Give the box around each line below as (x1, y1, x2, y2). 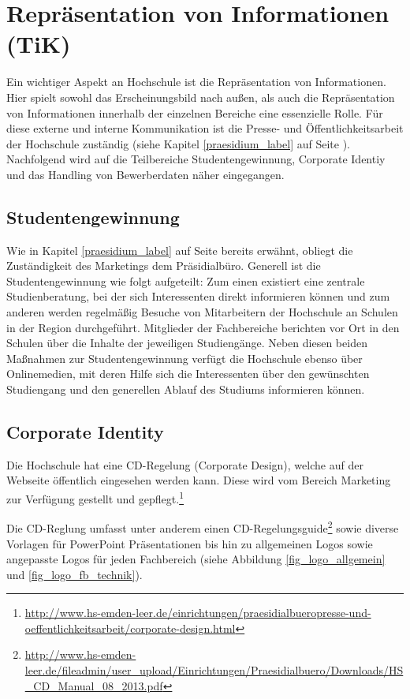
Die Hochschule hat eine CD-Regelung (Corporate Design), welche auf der (6, 456, 363, 473)
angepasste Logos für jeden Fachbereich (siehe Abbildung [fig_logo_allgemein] (6, 551, 386, 567)
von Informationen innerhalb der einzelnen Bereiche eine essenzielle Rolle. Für (6, 104, 383, 121)
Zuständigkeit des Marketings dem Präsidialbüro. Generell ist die (6, 257, 321, 274)
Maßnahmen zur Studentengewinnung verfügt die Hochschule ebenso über (6, 349, 363, 366)
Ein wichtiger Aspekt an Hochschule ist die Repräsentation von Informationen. (6, 73, 386, 90)
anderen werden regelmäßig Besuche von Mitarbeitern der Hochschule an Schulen (6, 304, 398, 320)
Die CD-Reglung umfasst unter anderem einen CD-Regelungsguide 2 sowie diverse (6, 518, 399, 536)
